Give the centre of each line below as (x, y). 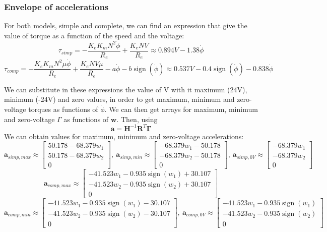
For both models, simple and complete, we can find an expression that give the (126, 25)
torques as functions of (63, 109)
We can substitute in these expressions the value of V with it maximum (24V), (126, 89)
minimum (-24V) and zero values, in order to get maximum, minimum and (119, 99)
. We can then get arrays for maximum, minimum (181, 109)
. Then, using (137, 119)
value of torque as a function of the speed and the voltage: (94, 35)
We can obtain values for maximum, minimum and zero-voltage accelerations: (124, 136)
